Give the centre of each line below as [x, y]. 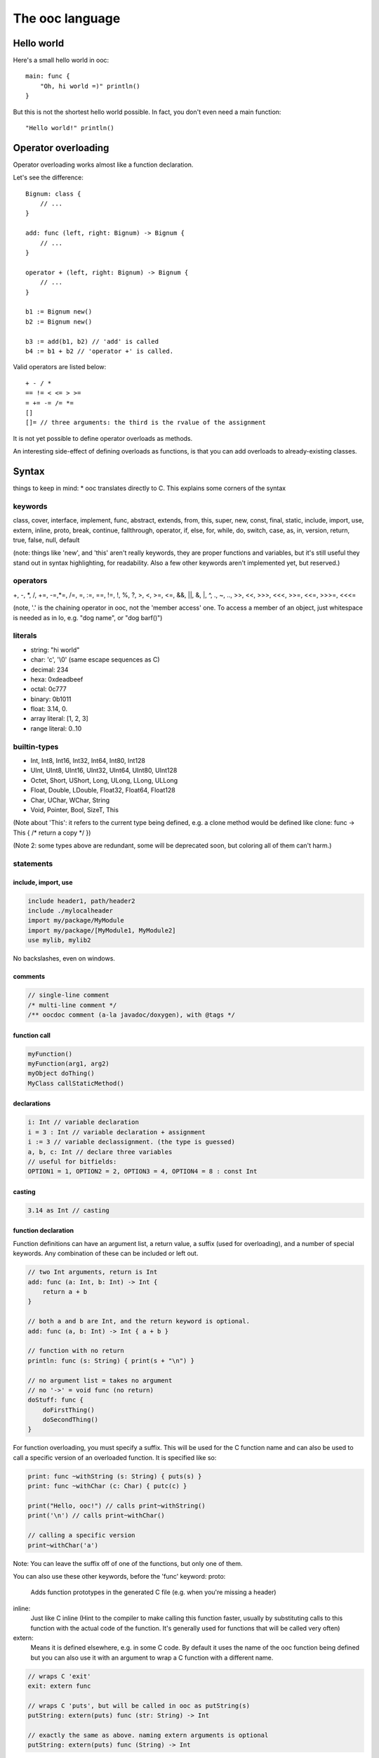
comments [29, 977]
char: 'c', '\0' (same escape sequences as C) [95, 660]
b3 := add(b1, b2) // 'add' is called [92, 341]
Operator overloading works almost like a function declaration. [103, 165]
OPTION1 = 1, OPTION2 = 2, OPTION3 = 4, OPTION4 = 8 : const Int [142, 1172]
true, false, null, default [46, 540]
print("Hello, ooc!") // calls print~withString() [117, 1506]
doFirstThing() [68, 1410]
